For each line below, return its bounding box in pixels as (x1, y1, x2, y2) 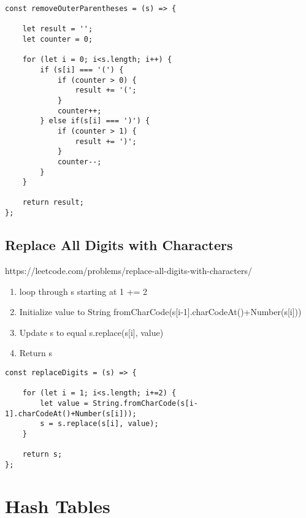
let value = (40, 398, 89, 408)
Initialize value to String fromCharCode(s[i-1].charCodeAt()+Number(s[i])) (19, 305, 302, 318)
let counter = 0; (22, 34, 93, 44)
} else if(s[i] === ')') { (40, 116, 150, 126)
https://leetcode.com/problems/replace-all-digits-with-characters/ (5, 264, 252, 276)
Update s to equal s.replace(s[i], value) (19, 326, 164, 338)
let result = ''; (22, 25, 93, 34)
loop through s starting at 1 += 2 (19, 284, 148, 297)
